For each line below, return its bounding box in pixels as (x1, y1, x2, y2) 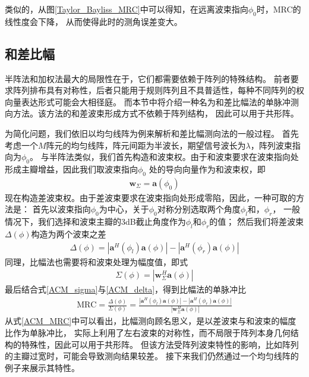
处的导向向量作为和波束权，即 (149, 162, 266, 175)
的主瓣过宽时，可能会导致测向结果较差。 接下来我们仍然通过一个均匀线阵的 (5, 350, 299, 362)
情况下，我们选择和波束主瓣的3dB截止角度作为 (5, 215, 186, 228)
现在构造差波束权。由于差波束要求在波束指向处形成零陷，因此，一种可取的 (5, 191, 296, 203)
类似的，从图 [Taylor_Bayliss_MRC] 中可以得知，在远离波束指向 (5, 3, 248, 15)
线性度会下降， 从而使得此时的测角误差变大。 (5, 15, 182, 27)
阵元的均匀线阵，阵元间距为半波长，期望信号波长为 (46, 139, 246, 151)
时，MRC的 (256, 3, 301, 15)
